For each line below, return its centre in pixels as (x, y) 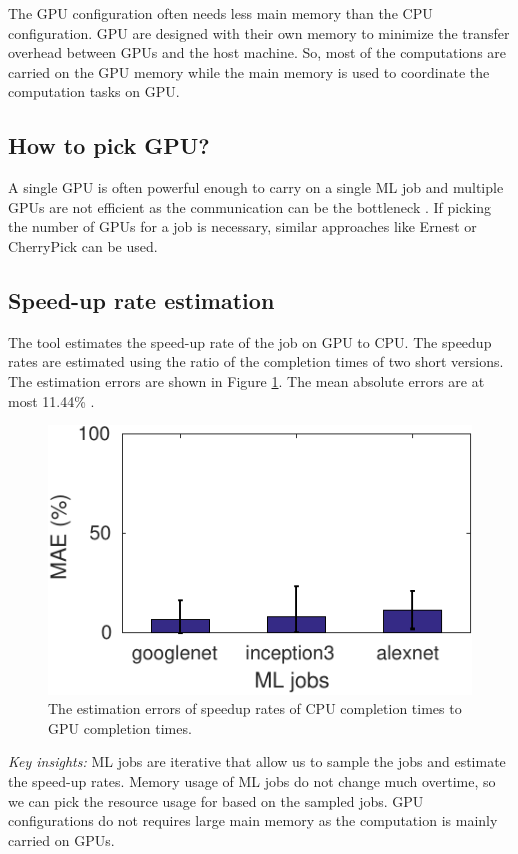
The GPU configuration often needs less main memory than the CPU (220, 13)
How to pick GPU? (109, 145)
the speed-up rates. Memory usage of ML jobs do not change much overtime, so (252, 781)
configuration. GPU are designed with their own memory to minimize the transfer (259, 32)
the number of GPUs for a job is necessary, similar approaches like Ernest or (242, 226)
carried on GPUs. (61, 839)
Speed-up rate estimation (141, 299)
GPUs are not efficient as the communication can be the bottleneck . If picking (250, 206)
